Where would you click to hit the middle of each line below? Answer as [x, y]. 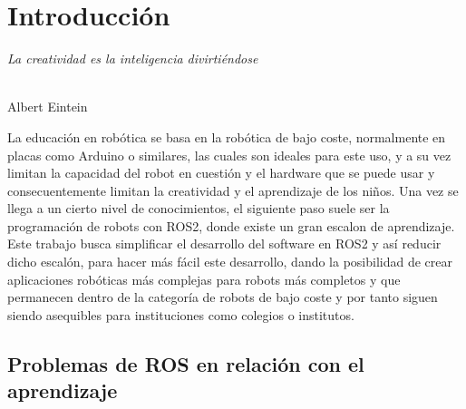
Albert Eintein [48, 107]
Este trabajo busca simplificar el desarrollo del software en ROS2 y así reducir [224, 243]
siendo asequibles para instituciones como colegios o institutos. [181, 314]
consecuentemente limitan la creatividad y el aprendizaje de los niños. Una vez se [233, 190]
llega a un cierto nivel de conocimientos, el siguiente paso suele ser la [199, 208]
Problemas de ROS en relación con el [186, 363]
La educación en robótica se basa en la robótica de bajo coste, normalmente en [227, 136]
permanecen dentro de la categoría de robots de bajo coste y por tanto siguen [223, 297]
